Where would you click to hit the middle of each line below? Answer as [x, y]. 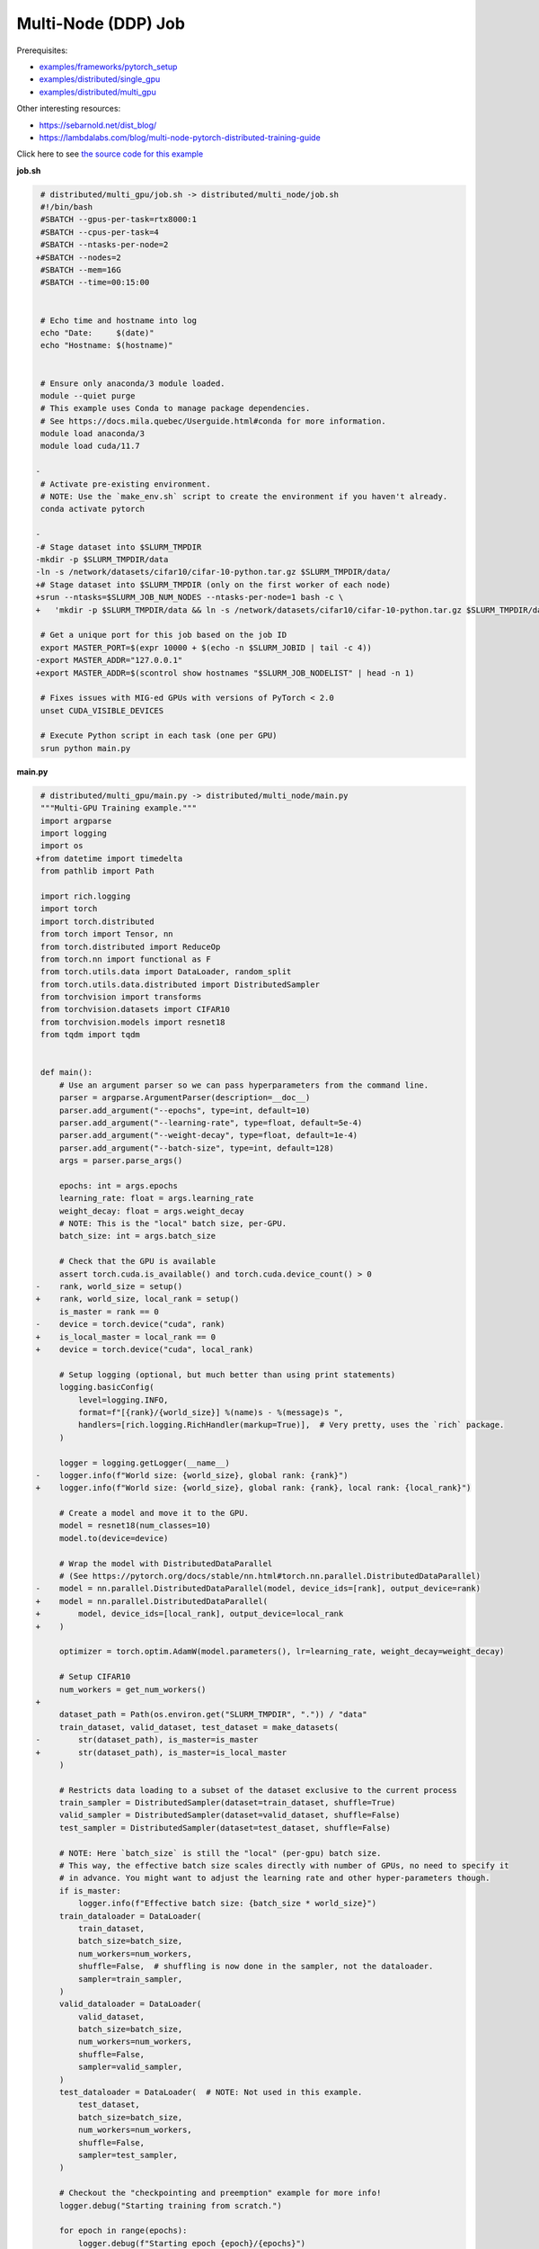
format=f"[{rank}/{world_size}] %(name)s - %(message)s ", [211, 1412]
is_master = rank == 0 [109, 1312]
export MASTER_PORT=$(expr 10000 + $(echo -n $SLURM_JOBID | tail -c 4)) [207, 647]
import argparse [76, 820]
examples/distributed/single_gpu [100, 79]
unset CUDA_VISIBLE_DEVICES [102, 710]
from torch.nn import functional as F [126, 959]
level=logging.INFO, [123, 1400]
